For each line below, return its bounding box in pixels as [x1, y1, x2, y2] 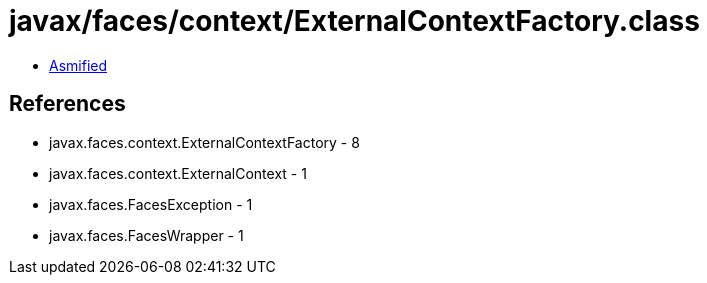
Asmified [49, 56, 108, 74]
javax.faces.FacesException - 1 [49, 195, 253, 213]
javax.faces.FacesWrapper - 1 [49, 226, 244, 244]
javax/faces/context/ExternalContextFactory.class [9, 4, 700, 38]
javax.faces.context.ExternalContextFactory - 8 [49, 133, 360, 151]
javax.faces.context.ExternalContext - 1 [49, 164, 307, 182]
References [9, 91, 126, 117]
